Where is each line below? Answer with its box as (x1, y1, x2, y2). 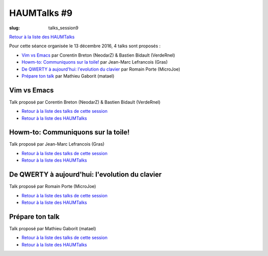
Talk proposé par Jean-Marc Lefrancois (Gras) (9, 141, 105, 147)
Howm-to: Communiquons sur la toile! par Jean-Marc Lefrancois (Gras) (21, 59, 168, 65)
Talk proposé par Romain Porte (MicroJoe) (9, 183, 96, 189)
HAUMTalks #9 (9, 7, 73, 18)
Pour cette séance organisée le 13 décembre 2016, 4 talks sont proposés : (9, 43, 161, 49)
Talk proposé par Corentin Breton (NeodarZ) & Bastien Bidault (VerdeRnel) (9, 99, 161, 105)
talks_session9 (48, 25, 79, 31)
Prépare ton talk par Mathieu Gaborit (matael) (21, 73, 115, 79)
